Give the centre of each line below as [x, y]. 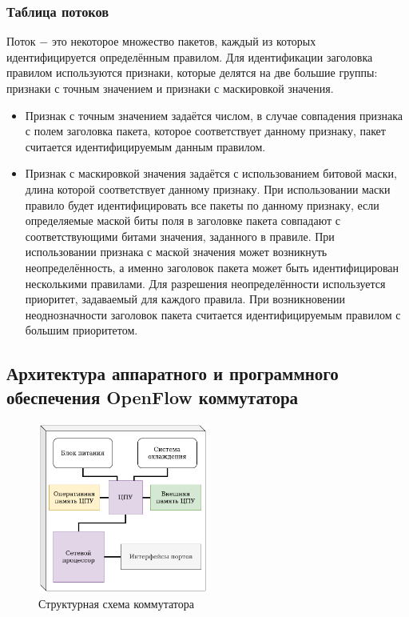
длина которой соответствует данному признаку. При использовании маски [208, 188]
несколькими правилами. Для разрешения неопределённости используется [205, 283]
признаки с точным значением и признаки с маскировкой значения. [170, 88]
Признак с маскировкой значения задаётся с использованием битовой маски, [211, 173]
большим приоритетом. [81, 330]
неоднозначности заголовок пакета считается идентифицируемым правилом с [213, 314]
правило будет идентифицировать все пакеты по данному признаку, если [202, 204]
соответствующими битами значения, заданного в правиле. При [180, 236]
